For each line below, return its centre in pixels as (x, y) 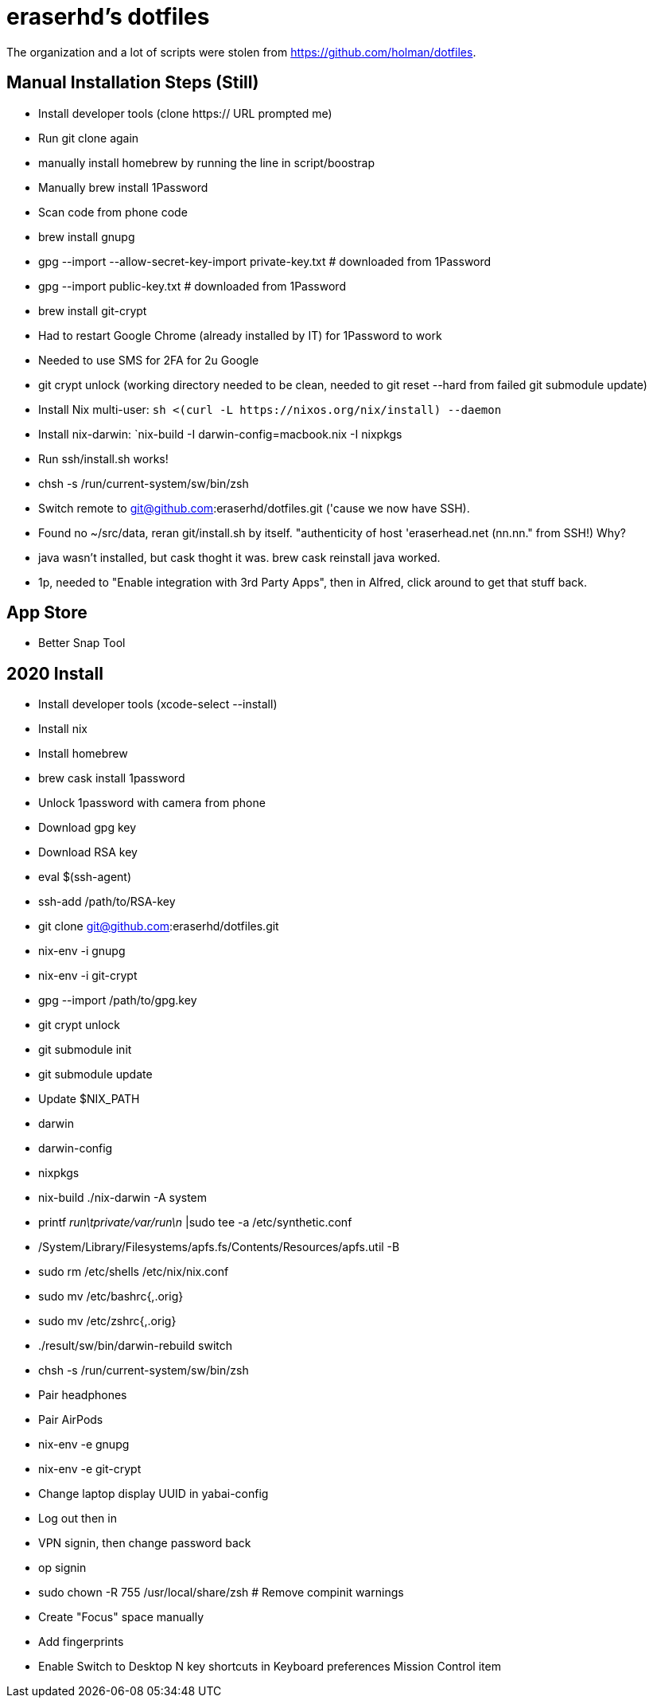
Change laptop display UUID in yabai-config (154, 1494)
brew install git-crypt (93, 310)
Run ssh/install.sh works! (103, 458)
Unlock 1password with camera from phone (152, 803)
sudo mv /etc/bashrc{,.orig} (111, 1297)
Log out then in (78, 1519)
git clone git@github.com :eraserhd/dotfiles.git (159, 926)
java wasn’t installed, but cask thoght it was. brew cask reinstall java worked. (239, 557)
